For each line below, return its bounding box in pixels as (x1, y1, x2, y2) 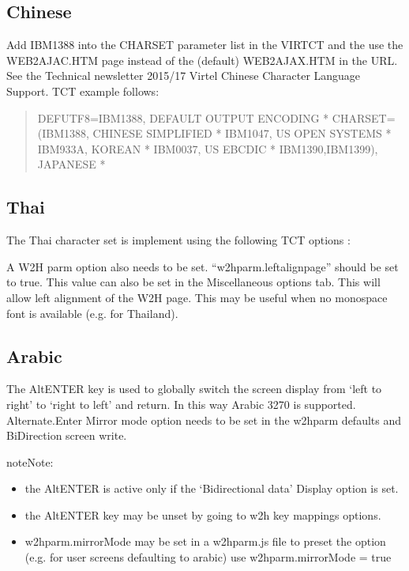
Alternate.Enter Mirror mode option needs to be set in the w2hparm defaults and (6, 411, 402, 428)
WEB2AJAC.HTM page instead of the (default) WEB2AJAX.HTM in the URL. (6, 51, 398, 68)
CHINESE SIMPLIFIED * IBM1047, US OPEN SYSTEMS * (92, 125, 392, 142)
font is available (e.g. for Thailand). (6, 304, 178, 321)
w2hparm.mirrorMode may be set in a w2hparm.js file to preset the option (24, 533, 386, 550)
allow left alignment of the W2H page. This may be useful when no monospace (6, 289, 388, 305)
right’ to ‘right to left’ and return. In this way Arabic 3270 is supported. (6, 395, 356, 412)
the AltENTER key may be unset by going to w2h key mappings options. (24, 506, 381, 523)
